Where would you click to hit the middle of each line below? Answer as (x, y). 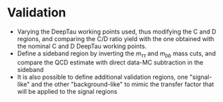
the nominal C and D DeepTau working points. (82, 46)
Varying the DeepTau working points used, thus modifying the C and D (117, 31)
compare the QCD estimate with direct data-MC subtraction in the (110, 62)
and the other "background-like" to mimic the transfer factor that (122, 84)
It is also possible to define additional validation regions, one (103, 77)
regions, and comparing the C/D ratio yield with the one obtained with (116, 38)
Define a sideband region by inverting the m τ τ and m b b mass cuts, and (116, 54)
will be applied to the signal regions (67, 91)
